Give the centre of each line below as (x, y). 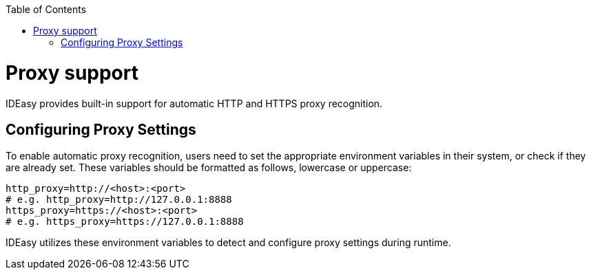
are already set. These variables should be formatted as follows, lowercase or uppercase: (209, 168)
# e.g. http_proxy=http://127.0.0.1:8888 (119, 200)
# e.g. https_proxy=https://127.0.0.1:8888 (125, 222)
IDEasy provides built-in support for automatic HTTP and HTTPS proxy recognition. (194, 103)
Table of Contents (46, 9)
